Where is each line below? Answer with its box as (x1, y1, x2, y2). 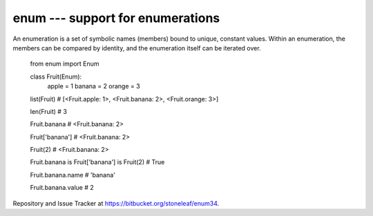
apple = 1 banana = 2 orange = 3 (47, 82, 141, 90)
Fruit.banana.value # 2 (30, 184, 95, 192)
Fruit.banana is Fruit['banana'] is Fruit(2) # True (30, 158, 165, 166)
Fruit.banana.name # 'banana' (30, 170, 115, 179)
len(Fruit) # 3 (30, 107, 67, 115)
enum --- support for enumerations (12, 10, 220, 26)
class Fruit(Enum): (30, 72, 82, 81)
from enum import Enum (30, 59, 99, 68)
